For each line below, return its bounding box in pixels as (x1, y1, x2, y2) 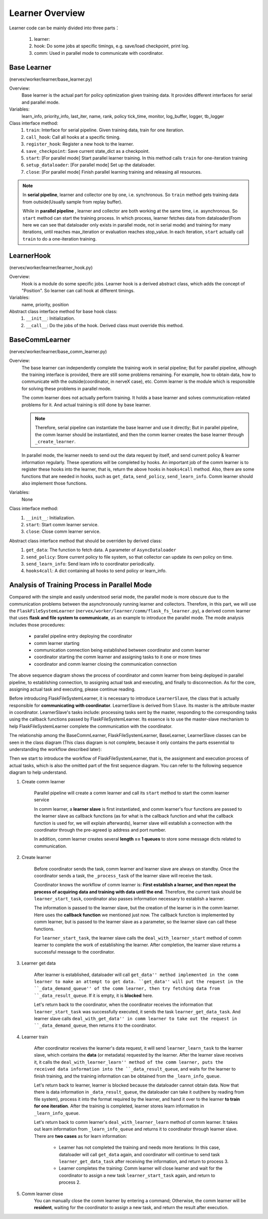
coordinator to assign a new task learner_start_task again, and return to (59, 1172, 215, 1178)
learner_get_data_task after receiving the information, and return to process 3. (59, 1158, 229, 1164)
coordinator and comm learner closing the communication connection (34, 661, 177, 667)
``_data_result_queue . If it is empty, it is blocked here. (34, 992, 153, 998)
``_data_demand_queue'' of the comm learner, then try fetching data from (34, 986, 220, 991)
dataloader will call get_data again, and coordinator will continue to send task (59, 1151, 220, 1157)
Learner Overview (9, 7, 85, 18)
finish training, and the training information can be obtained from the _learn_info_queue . (34, 1073, 221, 1079)
